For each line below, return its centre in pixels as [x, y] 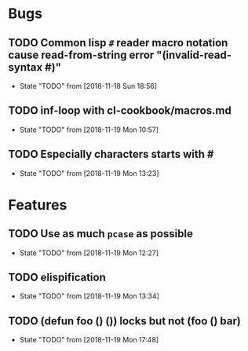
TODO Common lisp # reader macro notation [118, 43]
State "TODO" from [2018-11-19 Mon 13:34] [89, 296]
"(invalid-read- [194, 55]
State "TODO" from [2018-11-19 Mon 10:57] [89, 130]
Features [38, 205]
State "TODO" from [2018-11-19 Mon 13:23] [89, 173]
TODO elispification [57, 278]
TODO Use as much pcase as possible [101, 234]
